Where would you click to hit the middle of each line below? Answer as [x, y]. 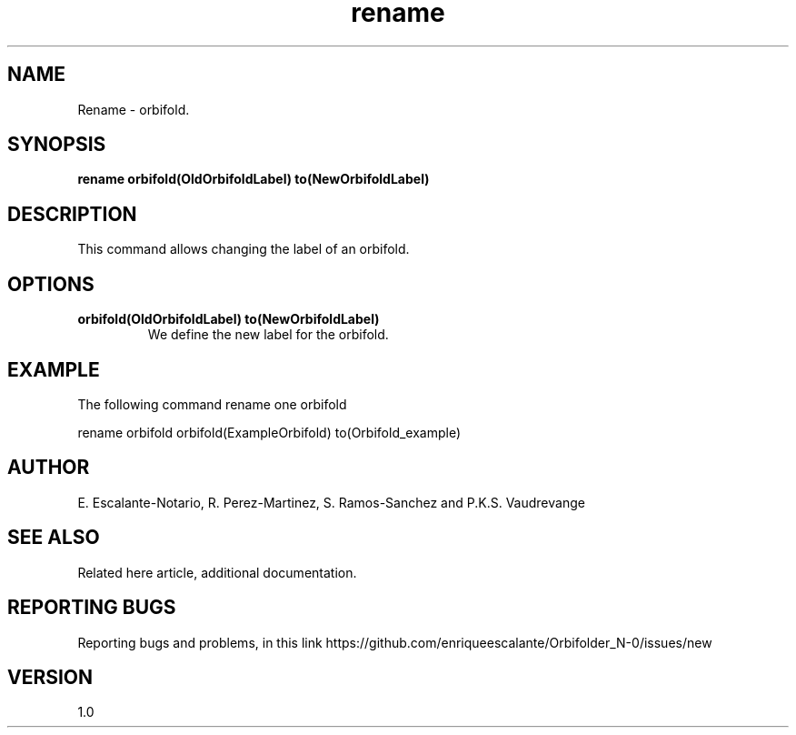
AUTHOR [49, 468]
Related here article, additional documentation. [217, 572]
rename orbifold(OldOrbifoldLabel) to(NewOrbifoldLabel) [254, 179]
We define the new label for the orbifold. [268, 335]
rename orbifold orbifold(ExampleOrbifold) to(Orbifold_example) [269, 432]
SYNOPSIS [57, 145]
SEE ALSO [54, 538]
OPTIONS [51, 284]
